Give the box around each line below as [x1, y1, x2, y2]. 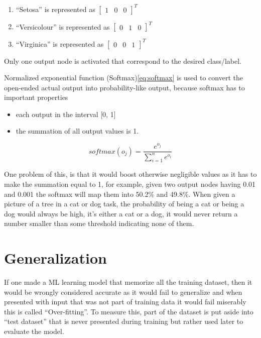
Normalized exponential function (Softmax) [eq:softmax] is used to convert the [4, 72, 243, 83]
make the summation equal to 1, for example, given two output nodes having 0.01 [4, 179, 256, 189]
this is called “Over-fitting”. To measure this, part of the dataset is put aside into [4, 306, 253, 316]
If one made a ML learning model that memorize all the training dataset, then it [4, 277, 252, 287]
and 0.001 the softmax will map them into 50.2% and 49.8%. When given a [4, 188, 235, 199]
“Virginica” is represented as [16, 38, 104, 49]
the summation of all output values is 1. [16, 126, 139, 136]
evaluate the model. [4, 326, 64, 336]
